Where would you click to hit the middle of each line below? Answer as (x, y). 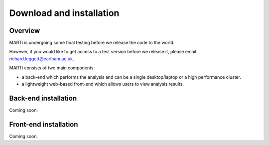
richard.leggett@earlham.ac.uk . (42, 59)
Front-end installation (44, 124)
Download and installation (64, 13)
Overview (25, 31)
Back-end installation (43, 98)
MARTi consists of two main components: (52, 68)
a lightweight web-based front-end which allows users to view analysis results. (103, 84)
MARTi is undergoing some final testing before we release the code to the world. (92, 43)
